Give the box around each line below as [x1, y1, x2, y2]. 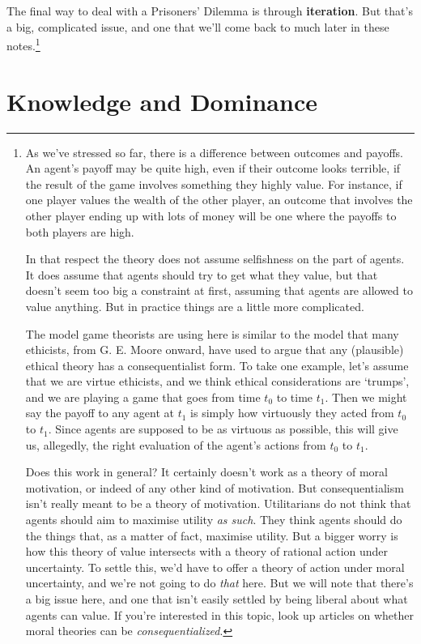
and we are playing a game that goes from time [25, 388, 261, 405]
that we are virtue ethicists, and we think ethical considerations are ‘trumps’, [25, 373, 410, 390]
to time [276, 388, 313, 405]
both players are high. [25, 223, 134, 240]
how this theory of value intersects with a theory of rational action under [25, 543, 389, 560]
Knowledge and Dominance [6, 84, 317, 117]
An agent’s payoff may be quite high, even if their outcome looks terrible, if [25, 160, 401, 177]
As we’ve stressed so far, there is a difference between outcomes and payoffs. [25, 143, 403, 160]
